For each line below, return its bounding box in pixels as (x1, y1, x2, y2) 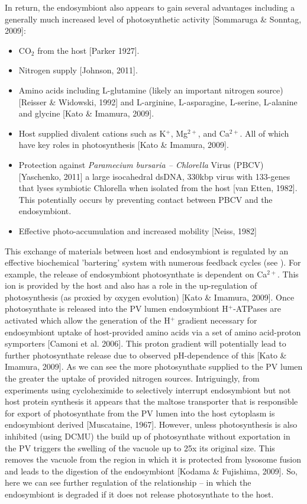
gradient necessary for (177, 314, 257, 327)
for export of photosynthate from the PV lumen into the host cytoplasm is (5, 406, 275, 419)
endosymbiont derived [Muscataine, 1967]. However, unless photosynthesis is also (5, 418, 298, 431)
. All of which (240, 127, 289, 139)
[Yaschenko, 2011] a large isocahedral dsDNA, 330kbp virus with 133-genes (18, 170, 290, 182)
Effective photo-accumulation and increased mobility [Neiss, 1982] (18, 224, 257, 237)
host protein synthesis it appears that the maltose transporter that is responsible (5, 395, 298, 408)
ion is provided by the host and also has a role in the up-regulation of (5, 279, 257, 292)
